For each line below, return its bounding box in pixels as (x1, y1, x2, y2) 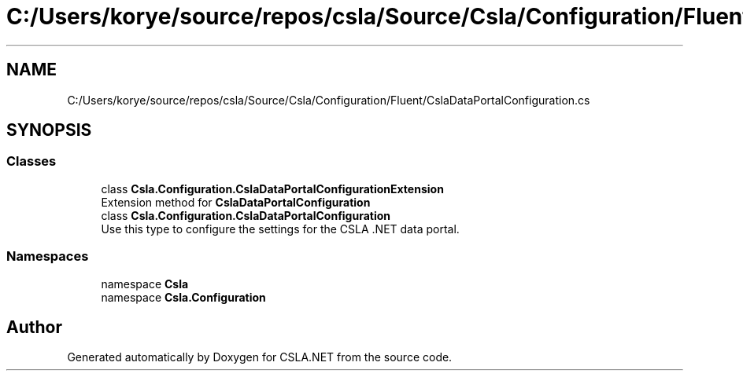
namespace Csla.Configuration (101, 290, 266, 304)
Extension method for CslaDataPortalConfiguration (101, 195, 371, 209)
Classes (6, 153, 57, 170)
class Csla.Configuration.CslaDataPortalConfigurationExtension (101, 181, 444, 196)
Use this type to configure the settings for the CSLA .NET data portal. (101, 221, 460, 236)
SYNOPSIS (6, 120, 92, 141)
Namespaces (6, 248, 89, 265)
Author (6, 317, 62, 337)
